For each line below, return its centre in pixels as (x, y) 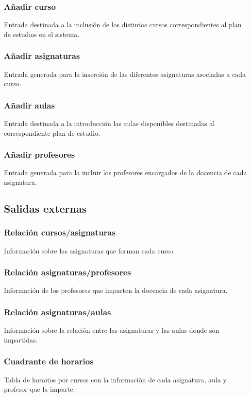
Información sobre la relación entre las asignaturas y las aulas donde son (112, 330)
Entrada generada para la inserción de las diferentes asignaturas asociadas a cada (125, 74)
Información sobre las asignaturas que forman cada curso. (90, 250)
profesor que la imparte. (40, 389)
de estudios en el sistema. (42, 34)
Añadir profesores (40, 154)
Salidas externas (45, 208)
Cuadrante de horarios (49, 361)
